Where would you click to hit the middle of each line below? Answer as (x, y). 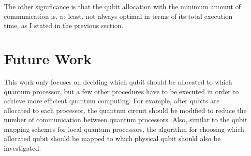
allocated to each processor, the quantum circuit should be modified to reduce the (125, 110)
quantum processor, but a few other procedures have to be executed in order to (121, 91)
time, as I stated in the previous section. (64, 25)
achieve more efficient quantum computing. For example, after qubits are (112, 101)
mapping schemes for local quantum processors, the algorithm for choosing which (124, 129)
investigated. (22, 148)
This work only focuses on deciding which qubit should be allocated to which (118, 81)
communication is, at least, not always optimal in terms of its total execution (118, 16)
